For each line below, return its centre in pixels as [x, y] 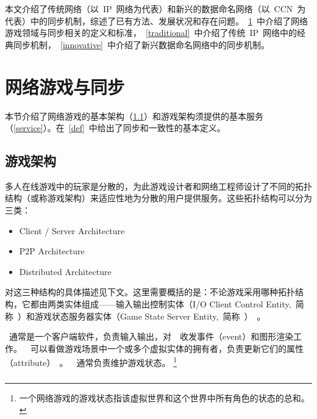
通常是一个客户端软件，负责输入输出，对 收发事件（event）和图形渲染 [151, 336]
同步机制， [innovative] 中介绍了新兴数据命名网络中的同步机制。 [141, 44]
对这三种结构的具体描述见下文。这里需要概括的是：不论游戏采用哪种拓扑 [150, 292]
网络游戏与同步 [65, 86]
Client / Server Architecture [72, 230]
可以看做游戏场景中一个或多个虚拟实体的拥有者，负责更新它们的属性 [167, 348]
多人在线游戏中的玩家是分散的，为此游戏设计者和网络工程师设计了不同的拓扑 [158, 186]
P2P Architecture [52, 251]
